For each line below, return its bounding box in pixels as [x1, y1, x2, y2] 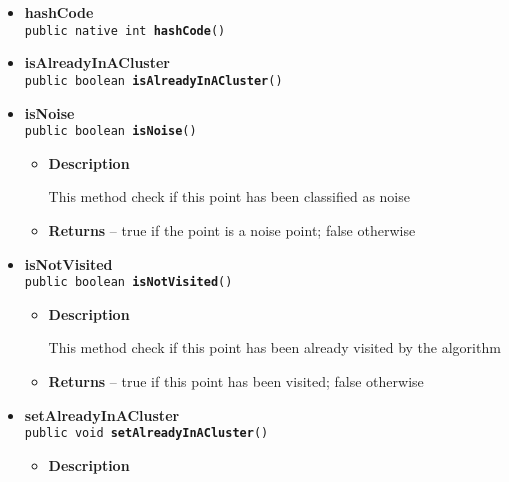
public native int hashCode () [24, 23, 226, 38]
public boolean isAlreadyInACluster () [24, 73, 283, 88]
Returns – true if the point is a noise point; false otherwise [48, 219, 416, 240]
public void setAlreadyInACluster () [24, 426, 269, 441]
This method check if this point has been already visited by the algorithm [48, 337, 501, 358]
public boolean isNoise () [24, 124, 197, 139]
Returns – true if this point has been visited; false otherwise [48, 370, 424, 391]
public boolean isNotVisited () [24, 275, 233, 290]
